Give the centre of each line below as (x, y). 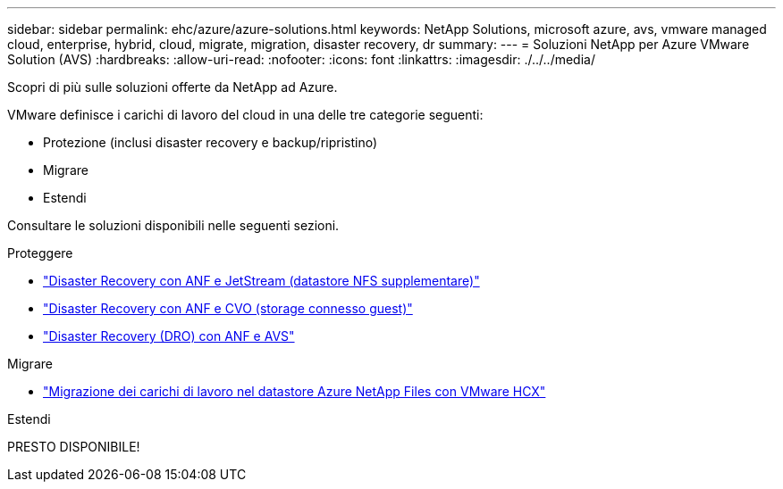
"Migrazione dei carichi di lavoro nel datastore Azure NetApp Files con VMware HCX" (295, 391)
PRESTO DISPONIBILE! (74, 447)
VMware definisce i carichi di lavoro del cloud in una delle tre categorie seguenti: (245, 115)
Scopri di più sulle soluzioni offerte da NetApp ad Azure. (173, 87)
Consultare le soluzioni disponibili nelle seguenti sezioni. (173, 225)
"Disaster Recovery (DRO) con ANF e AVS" (169, 336)
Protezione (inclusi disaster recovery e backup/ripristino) (210, 142)
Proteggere (40, 253)
